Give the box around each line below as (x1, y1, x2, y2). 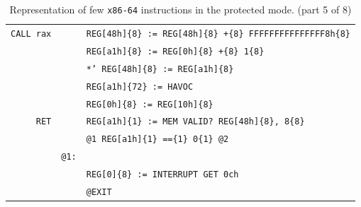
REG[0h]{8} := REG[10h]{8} (86, 99, 213, 110)
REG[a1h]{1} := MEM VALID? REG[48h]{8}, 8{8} (86, 117, 305, 127)
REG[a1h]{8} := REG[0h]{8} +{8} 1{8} (86, 46, 265, 57)
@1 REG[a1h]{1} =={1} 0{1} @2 (86, 134, 229, 145)
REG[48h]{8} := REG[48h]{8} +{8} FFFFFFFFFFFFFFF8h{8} (86, 28, 351, 39)
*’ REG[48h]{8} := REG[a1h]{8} (86, 64, 234, 74)
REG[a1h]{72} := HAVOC (86, 81, 194, 92)
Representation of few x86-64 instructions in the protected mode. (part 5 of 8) (9, 2, 352, 16)
